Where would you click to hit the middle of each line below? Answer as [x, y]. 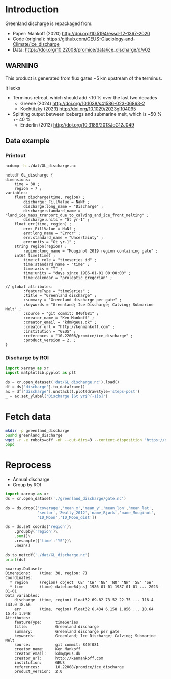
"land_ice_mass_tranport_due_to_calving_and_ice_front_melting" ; [77, 215]
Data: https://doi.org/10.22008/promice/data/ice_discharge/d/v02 [81, 49]
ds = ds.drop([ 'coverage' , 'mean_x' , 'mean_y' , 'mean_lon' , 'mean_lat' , [79, 508]
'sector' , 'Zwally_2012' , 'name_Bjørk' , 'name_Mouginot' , [97, 513]
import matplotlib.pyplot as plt [41, 373]
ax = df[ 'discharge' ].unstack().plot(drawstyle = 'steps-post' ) [73, 392]
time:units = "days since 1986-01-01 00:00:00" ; [77, 273]
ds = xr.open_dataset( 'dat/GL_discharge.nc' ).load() [62, 382]
